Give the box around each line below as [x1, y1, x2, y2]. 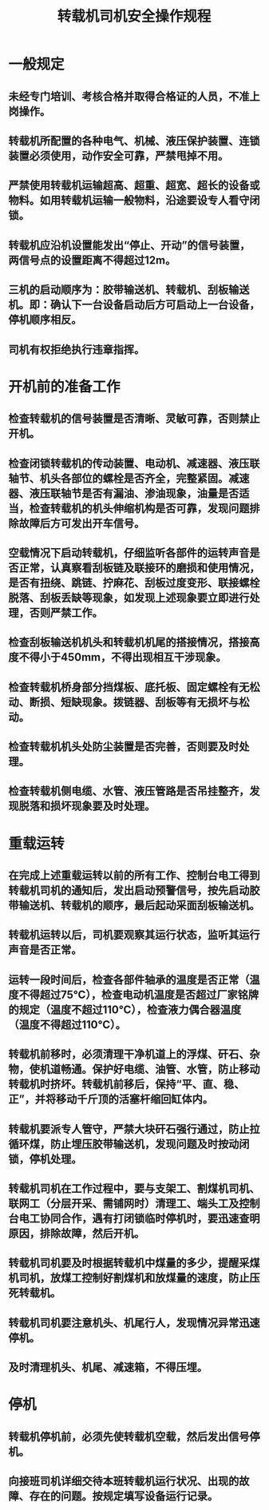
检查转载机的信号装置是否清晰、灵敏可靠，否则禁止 [8, 412, 260, 426]
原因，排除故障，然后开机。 [8, 1226, 145, 1240]
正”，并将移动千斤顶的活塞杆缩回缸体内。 [8, 1092, 214, 1107]
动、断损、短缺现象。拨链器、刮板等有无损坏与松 [8, 695, 250, 709]
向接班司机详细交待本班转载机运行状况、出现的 [8, 1475, 239, 1488]
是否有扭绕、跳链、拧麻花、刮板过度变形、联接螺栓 [8, 576, 260, 590]
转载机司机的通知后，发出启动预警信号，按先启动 [8, 884, 250, 897]
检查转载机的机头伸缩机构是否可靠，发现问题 [29, 501, 250, 515]
